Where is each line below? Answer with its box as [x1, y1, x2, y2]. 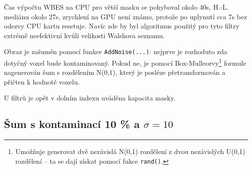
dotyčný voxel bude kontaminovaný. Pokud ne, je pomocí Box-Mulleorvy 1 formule [4, 56, 246, 68]
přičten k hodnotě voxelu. [4, 76, 80, 86]
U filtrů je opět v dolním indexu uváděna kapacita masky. [4, 93, 176, 103]
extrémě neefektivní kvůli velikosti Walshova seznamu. [4, 30, 165, 40]
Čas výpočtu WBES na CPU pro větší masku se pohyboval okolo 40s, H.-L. [4, 2, 229, 12]
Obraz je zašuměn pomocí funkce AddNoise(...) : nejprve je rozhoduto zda [4, 46, 227, 56]
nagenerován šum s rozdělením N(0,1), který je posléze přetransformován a [4, 67, 226, 77]
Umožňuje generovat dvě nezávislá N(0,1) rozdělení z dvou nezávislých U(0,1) [15, 146, 246, 156]
